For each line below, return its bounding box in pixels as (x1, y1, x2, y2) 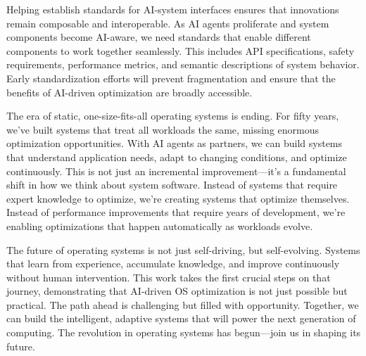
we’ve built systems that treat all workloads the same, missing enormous (6, 122, 320, 136)
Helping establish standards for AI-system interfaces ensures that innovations (6, 2, 339, 16)
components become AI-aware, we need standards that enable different (6, 30, 311, 44)
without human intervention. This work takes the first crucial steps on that (6, 269, 331, 284)
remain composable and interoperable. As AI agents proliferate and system (6, 15, 329, 30)
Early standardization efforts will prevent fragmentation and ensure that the (6, 70, 336, 85)
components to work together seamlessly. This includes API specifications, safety (6, 43, 355, 58)
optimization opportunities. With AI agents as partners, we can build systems (6, 136, 343, 151)
